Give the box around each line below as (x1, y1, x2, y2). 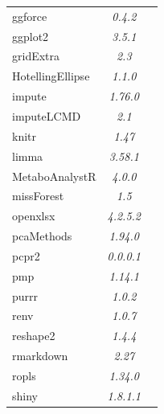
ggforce (12, 7, 47, 24)
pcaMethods (12, 227, 72, 244)
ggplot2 (12, 27, 49, 44)
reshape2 (12, 327, 55, 344)
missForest (12, 187, 64, 204)
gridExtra (12, 47, 60, 64)
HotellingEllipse (12, 68, 90, 84)
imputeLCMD (12, 107, 81, 124)
